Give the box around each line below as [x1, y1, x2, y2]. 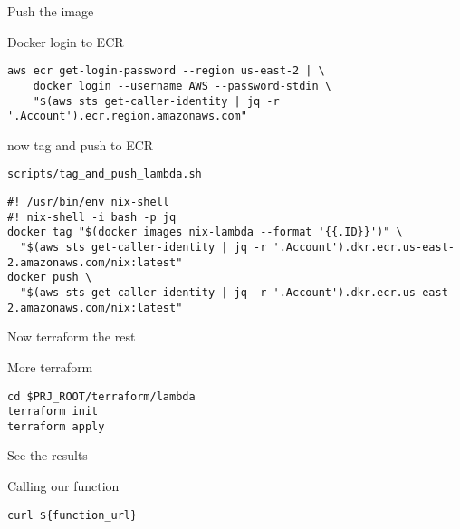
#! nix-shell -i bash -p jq [7, 210, 177, 224]
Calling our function [7, 476, 120, 495]
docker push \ [7, 271, 92, 284]
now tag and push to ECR [7, 135, 154, 154]
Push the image [7, 2, 94, 20]
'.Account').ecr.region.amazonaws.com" [7, 110, 247, 123]
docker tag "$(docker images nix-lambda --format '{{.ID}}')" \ [7, 226, 403, 239]
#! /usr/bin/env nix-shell [7, 196, 169, 209]
